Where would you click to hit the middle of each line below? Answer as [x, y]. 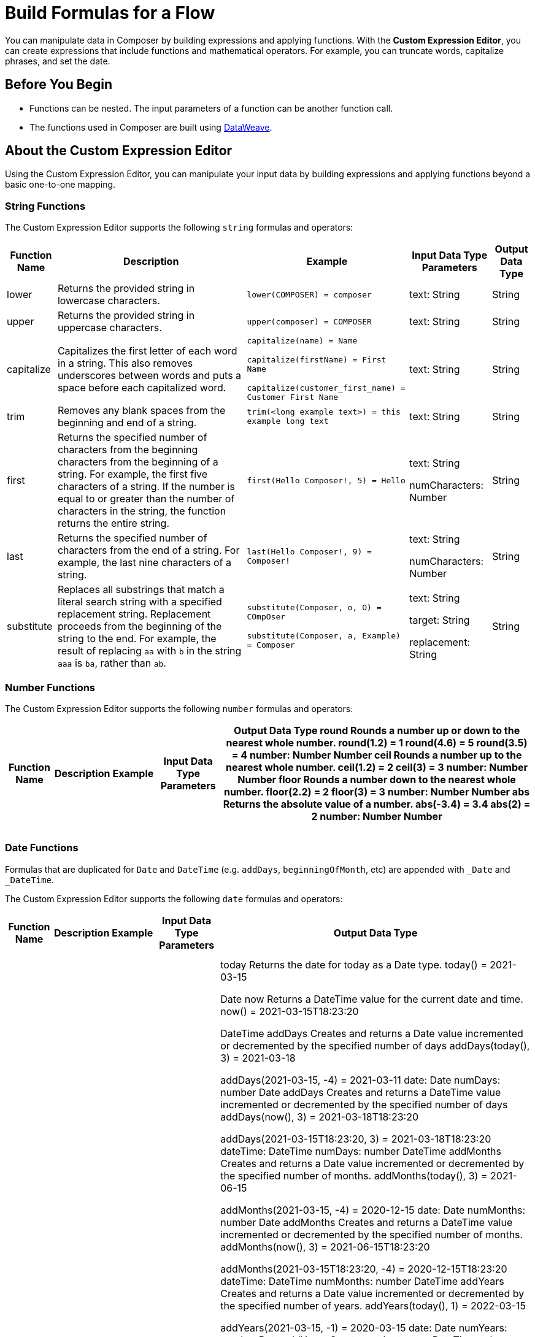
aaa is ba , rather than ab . [112, 663]
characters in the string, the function [142, 511]
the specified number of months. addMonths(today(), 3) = [354, 1175]
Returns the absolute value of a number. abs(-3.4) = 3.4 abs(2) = [377, 804]
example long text [288, 421]
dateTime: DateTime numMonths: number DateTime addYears [362, 1281]
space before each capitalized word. [142, 387]
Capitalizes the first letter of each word [147, 351]
